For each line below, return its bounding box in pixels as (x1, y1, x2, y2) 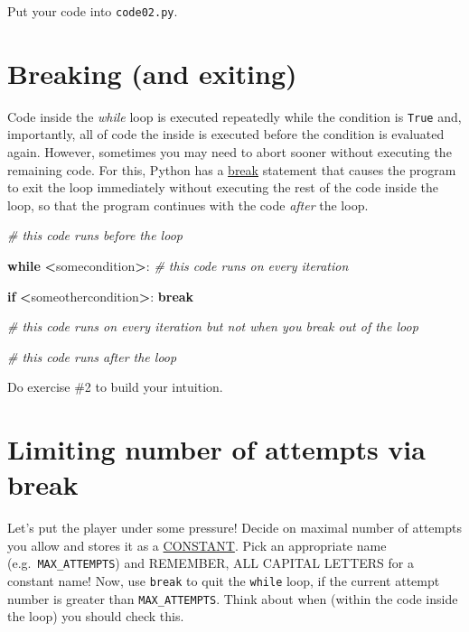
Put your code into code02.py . (7, 2, 178, 20)
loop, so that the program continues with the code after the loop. (7, 195, 369, 214)
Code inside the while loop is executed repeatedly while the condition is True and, (7, 107, 462, 125)
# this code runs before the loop (7, 226, 183, 245)
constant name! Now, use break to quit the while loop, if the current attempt (7, 572, 440, 590)
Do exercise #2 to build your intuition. (7, 377, 223, 396)
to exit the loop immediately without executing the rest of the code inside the (7, 178, 438, 197)
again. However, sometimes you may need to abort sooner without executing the (7, 143, 452, 162)
